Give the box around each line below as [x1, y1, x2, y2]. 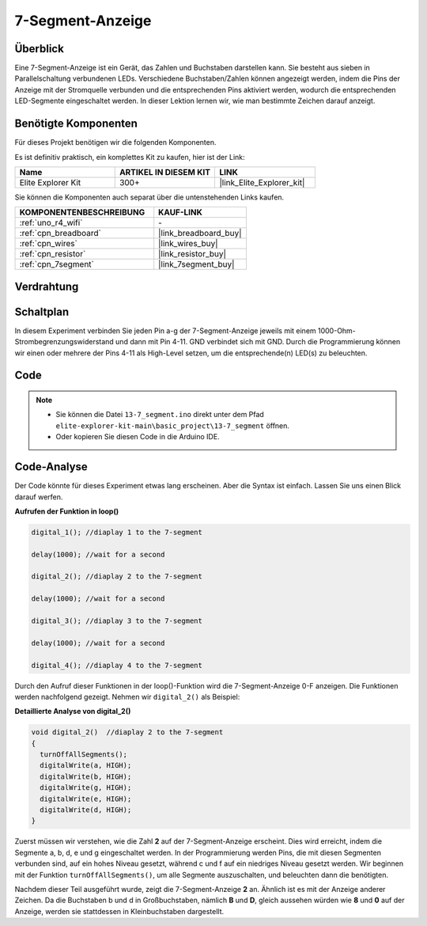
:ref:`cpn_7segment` [19, 259, 95, 270]
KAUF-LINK [158, 207, 203, 218]
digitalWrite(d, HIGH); [40, 806, 132, 814]
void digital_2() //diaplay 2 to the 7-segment [31, 728, 224, 737]
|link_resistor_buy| [158, 249, 227, 260]
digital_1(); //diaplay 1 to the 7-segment [31, 527, 203, 537]
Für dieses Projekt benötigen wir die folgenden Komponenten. [14, 138, 217, 147]
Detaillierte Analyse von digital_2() [14, 707, 131, 716]
